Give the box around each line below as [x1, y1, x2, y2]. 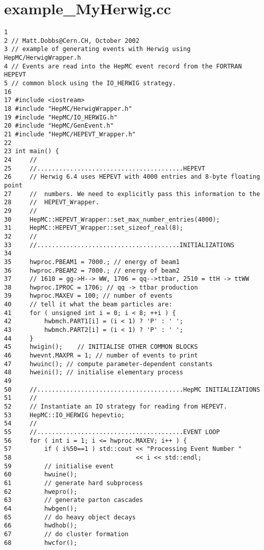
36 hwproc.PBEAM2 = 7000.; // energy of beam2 [4, 267, 180, 274]
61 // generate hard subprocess [4, 479, 143, 487]
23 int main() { [4, 148, 59, 155]
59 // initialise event [4, 462, 114, 470]
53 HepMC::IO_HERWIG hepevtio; [4, 411, 125, 419]
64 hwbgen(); [4, 505, 78, 512]
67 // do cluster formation [4, 530, 129, 538]
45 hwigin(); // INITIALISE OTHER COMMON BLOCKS [4, 343, 198, 351]
